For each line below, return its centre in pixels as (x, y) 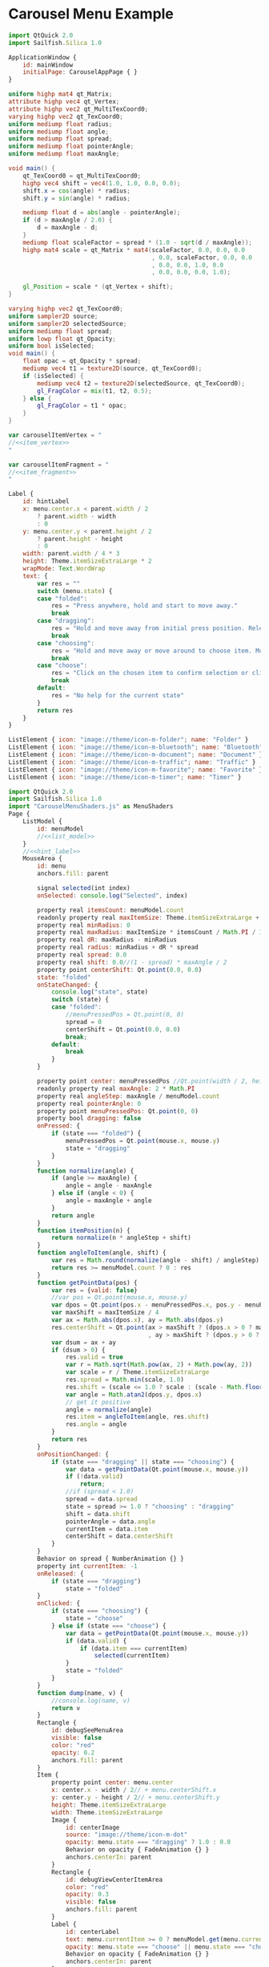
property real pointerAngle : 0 (89, 1103)
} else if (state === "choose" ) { (108, 1626)
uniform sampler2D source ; (53, 316)
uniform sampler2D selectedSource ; (68, 323)
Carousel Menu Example (91, 14)
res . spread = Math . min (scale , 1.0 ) (124, 1380)
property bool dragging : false (89, 1119)
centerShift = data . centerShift (119, 1536)
